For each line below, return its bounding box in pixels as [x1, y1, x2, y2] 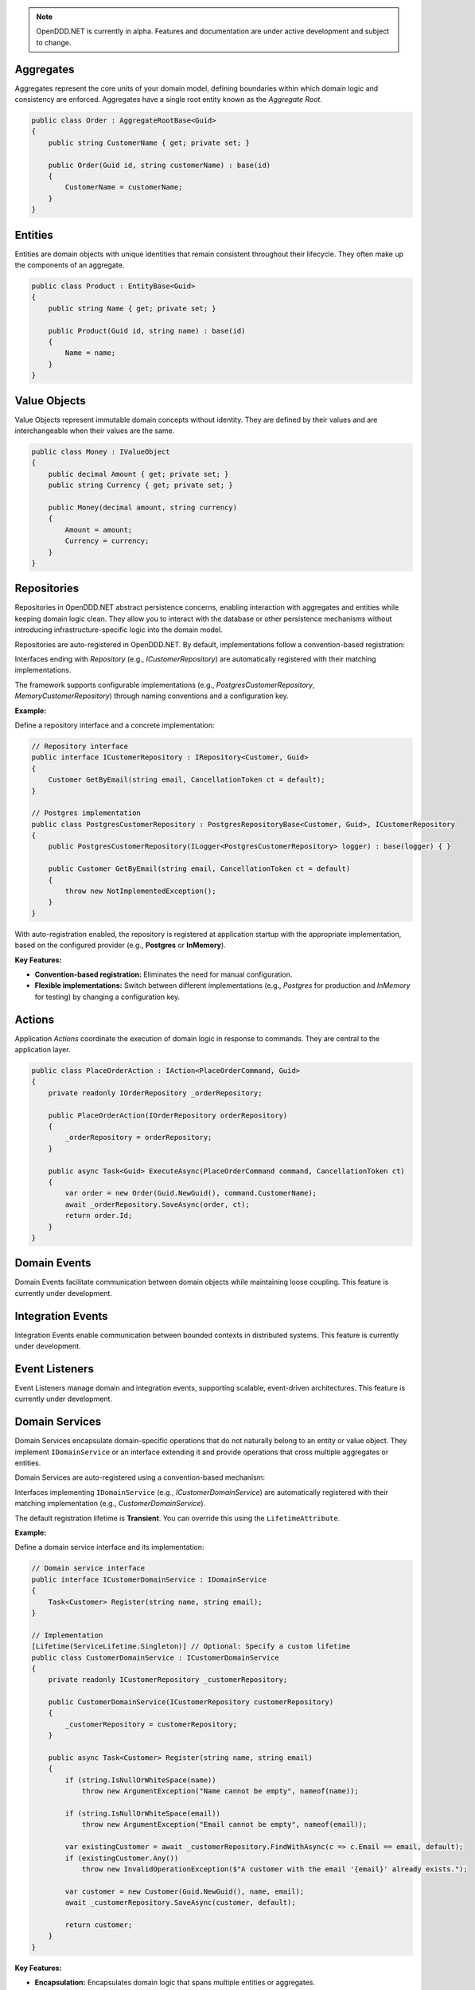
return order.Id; [64, 1211, 133, 1220]
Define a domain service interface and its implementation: [14, 1543, 204, 1552]
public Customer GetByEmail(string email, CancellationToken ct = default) [48, 864, 351, 873]
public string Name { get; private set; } [48, 303, 216, 313]
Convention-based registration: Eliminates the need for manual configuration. [34, 970, 293, 979]
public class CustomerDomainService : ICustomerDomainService [31, 1652, 279, 1662]
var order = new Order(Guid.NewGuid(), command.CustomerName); [64, 1188, 317, 1198]
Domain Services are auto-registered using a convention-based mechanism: [14, 1473, 266, 1482]
